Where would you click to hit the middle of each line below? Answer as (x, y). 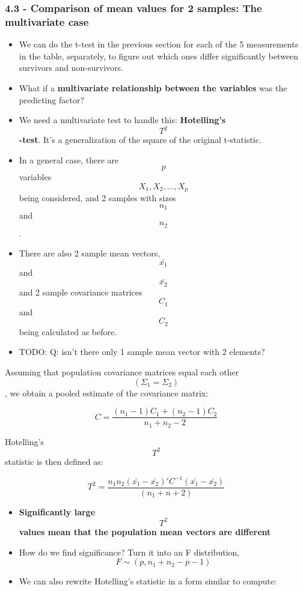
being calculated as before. (68, 331)
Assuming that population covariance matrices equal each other (122, 371)
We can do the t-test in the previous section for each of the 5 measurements (159, 44)
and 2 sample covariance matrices (81, 292)
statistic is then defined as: (54, 461)
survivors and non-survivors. (71, 68)
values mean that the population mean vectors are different (145, 531)
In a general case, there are (69, 159)
